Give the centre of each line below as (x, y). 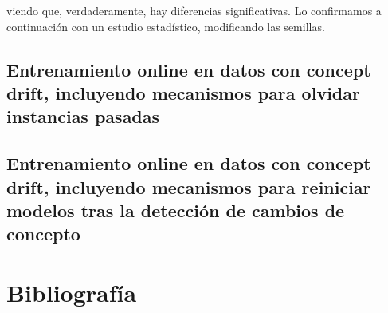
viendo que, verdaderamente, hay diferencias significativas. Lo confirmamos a (194, 10)
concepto (43, 234)
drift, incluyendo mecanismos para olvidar (183, 92)
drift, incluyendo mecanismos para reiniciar (189, 186)
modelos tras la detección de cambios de (176, 210)
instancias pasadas (83, 116)
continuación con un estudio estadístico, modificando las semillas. (166, 26)
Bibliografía (72, 292)
